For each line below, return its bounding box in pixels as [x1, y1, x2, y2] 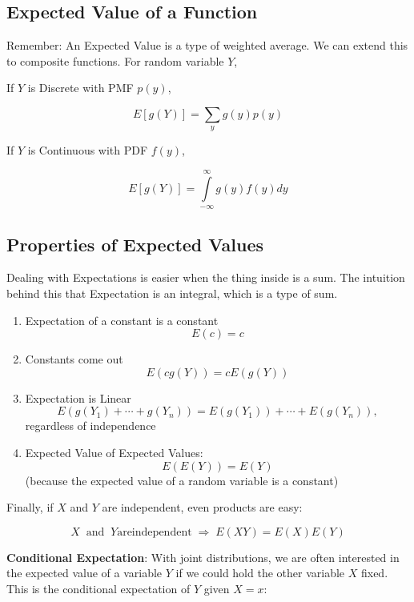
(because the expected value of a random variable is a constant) [25, 472, 339, 488]
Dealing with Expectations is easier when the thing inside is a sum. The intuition [6, 269, 405, 286]
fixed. [360, 564, 388, 581]
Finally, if [6, 499, 54, 516]
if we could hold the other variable [175, 564, 345, 581]
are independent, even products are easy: [102, 499, 303, 516]
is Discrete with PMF [27, 79, 134, 96]
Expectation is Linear [25, 389, 131, 406]
